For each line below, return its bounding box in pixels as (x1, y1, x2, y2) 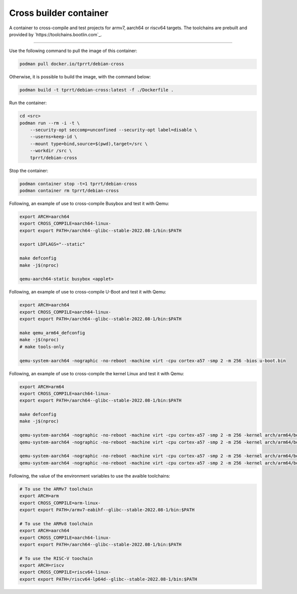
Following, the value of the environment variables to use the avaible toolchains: (9, 473, 170, 478)
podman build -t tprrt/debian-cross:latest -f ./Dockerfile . (19, 87, 174, 93)
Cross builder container (9, 7, 109, 18)
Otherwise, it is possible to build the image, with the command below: (9, 74, 151, 80)
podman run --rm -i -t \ (19, 120, 80, 126)
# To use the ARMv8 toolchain (19, 521, 93, 527)
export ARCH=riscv (19, 563, 64, 568)
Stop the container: (9, 168, 49, 174)
